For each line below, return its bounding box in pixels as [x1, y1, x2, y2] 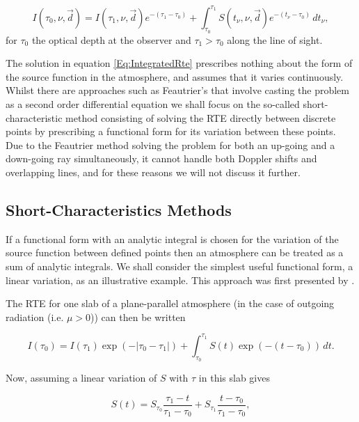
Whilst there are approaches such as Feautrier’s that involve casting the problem [6, 83, 349, 97]
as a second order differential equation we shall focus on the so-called [6, 97, 300, 111]
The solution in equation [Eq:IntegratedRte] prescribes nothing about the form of [6, 56, 353, 70]
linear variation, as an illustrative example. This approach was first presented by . [6, 272, 355, 287]
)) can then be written [90, 309, 186, 324]
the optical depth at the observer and [31, 32, 191, 47]
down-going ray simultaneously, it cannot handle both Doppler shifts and [6, 151, 317, 166]
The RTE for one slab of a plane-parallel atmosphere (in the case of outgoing [6, 296, 335, 311]
